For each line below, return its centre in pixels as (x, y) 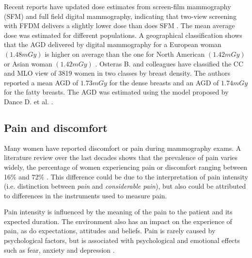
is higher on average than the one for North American (125, 54)
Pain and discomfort (56, 127)
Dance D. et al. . (29, 101)
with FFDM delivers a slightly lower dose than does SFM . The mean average (119, 25)
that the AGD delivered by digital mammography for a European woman (113, 44)
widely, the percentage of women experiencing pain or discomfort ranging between (126, 167)
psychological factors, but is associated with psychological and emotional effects (122, 240)
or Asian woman (28, 63)
